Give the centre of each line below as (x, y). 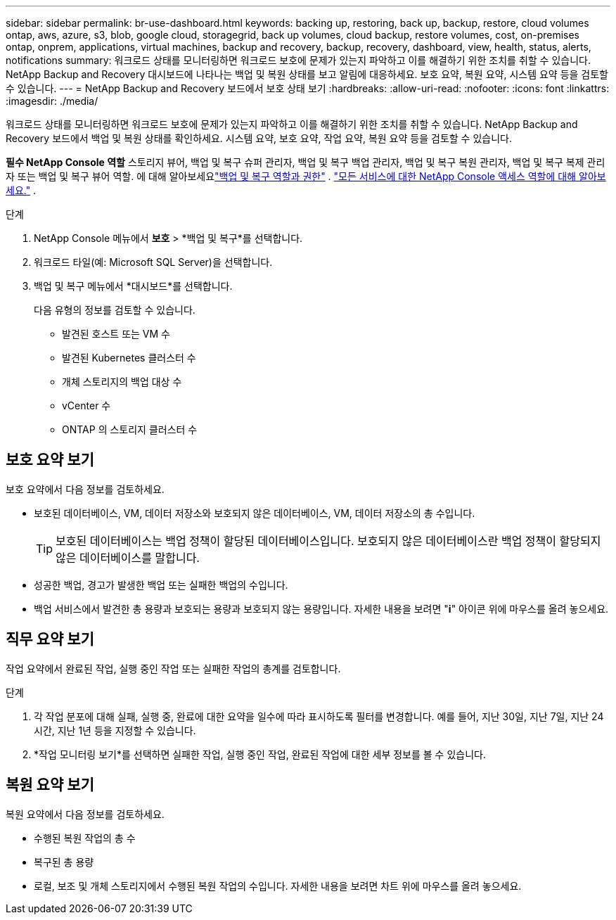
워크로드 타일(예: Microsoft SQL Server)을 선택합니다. (153, 262)
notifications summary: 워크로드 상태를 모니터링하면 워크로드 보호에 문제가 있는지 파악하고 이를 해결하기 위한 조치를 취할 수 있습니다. (298, 60)
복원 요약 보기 (50, 785)
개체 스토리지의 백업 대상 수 (122, 382)
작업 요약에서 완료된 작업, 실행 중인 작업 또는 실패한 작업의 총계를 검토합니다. (173, 668)
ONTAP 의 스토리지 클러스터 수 (130, 429)
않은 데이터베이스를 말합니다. (128, 557)
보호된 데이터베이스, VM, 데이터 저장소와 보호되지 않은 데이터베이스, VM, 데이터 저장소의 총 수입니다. (255, 513)
